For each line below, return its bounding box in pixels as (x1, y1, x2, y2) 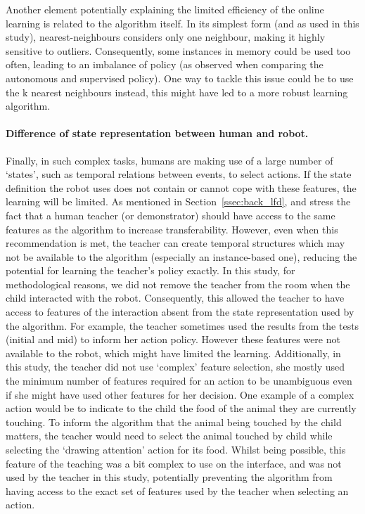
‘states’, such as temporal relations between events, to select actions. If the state (6, 167, 352, 181)
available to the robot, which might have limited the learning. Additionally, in (6, 345, 341, 360)
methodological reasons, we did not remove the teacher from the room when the (6, 276, 350, 291)
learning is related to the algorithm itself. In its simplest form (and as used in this (6, 15, 359, 30)
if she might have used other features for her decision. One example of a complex (6, 387, 354, 401)
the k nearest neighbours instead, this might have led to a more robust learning (6, 84, 348, 99)
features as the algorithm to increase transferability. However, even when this (6, 221, 338, 236)
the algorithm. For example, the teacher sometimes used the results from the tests (6, 318, 359, 333)
